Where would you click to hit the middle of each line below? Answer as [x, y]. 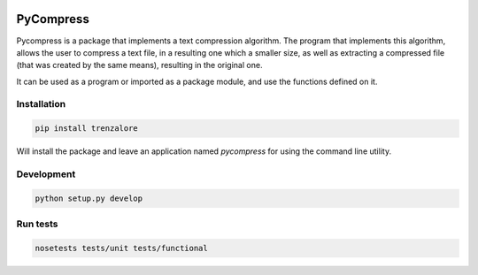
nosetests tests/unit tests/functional [121, 248]
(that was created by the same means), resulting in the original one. [139, 65]
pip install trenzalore [87, 129]
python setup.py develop [89, 198]
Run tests [37, 224]
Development [46, 174]
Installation [41, 104]
